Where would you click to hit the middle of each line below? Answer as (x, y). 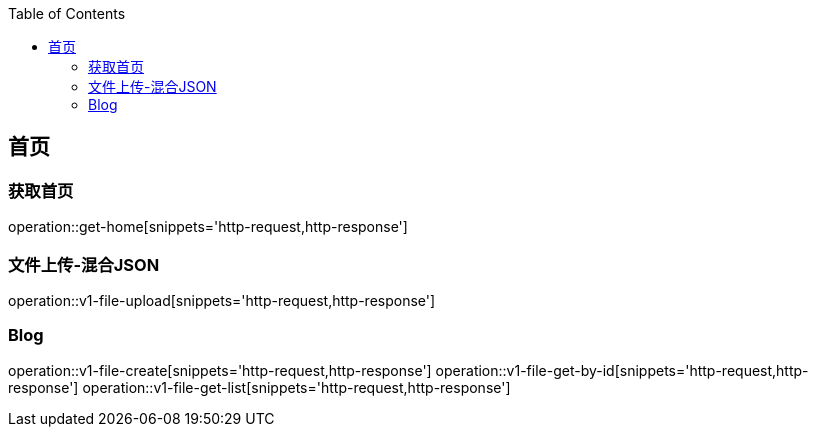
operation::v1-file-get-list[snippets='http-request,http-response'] (296, 387)
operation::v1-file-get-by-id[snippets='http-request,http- (622, 370)
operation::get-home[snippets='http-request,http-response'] (208, 227)
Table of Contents (67, 13)
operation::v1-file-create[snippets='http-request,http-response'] (220, 370)
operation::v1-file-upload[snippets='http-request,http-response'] (222, 300)
